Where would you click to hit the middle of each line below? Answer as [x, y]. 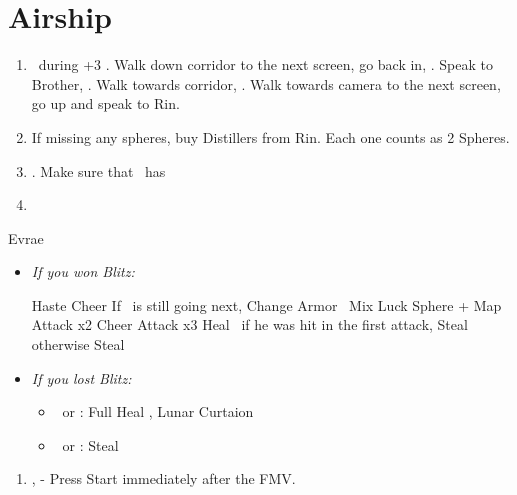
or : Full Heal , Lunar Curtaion [158, 411]
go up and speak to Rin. [105, 103]
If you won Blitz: [83, 271]
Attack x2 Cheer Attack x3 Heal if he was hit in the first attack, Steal [249, 324]
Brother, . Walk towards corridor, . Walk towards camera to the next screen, [266, 83]
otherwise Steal [78, 344]
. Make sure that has [98, 170]
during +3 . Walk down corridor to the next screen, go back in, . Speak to [265, 64]
